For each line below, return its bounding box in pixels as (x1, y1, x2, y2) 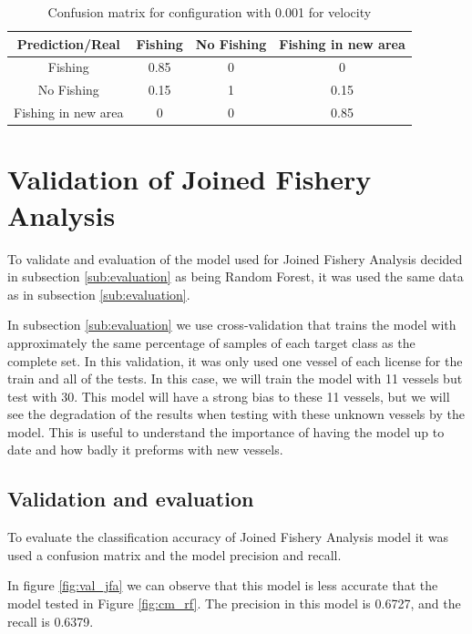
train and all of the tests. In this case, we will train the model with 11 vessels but (7, 369, 463, 388)
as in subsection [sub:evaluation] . (7, 284, 190, 303)
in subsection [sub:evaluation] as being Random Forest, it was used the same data (7, 267, 464, 286)
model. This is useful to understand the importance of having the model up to (7, 422, 445, 441)
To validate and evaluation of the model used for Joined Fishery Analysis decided (7, 249, 463, 268)
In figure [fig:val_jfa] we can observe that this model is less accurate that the (7, 576, 438, 595)
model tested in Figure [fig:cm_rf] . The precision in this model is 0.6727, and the (7, 594, 461, 613)
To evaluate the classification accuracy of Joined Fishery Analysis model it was (7, 527, 448, 547)
